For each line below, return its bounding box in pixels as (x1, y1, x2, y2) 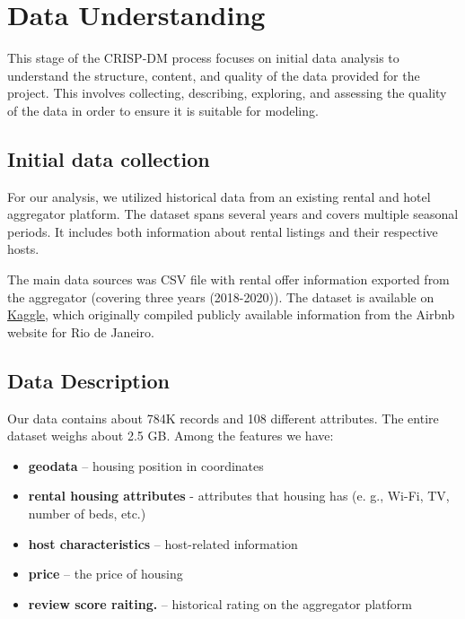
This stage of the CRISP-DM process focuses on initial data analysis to (7, 48, 399, 67)
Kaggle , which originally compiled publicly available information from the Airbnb (7, 305, 455, 324)
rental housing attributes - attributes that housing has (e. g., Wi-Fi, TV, (28, 486, 450, 505)
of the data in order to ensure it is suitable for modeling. (7, 100, 319, 119)
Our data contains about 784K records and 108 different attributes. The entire (7, 408, 439, 427)
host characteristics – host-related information (28, 534, 298, 553)
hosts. (7, 240, 39, 258)
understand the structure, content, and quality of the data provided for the (7, 65, 420, 84)
